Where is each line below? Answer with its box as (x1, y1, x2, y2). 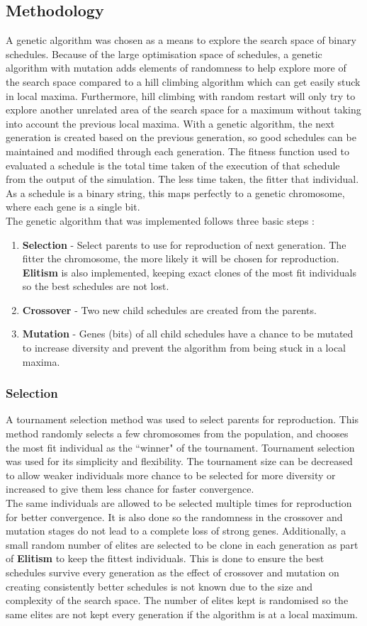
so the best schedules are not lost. (22, 279, 169, 294)
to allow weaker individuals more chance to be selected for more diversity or (6, 467, 336, 482)
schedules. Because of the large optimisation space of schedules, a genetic (6, 46, 322, 61)
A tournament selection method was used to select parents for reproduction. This (6, 412, 359, 427)
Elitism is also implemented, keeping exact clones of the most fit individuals (22, 264, 356, 279)
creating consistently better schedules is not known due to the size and (6, 579, 312, 593)
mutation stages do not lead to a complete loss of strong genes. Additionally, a (6, 523, 346, 538)
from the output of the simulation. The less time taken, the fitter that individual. (6, 172, 359, 186)
